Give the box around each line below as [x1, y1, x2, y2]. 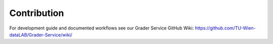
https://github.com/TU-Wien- [195, 25, 256, 31]
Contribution [9, 7, 64, 18]
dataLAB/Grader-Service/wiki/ [9, 31, 73, 37]
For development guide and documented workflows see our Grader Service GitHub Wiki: [9, 25, 194, 31]
